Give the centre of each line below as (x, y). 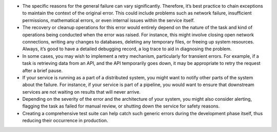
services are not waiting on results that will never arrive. (82, 92)
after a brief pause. (43, 70)
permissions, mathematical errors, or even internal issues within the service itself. (108, 20)
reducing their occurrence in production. (65, 121)
